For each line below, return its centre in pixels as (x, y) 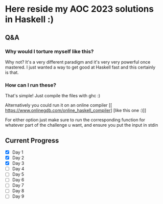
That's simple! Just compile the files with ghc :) (53, 96)
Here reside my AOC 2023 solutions (80, 9)
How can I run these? (31, 85)
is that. (12, 72)
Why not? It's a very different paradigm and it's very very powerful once (78, 62)
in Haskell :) (29, 19)
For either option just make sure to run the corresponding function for (75, 120)
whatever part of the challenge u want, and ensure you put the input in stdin (81, 125)
